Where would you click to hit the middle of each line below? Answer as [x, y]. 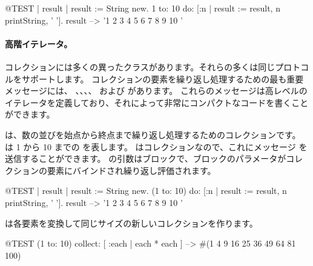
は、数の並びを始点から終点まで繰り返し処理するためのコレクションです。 [153, 134]
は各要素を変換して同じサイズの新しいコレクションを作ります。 [131, 223]
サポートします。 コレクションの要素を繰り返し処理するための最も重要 [163, 78]
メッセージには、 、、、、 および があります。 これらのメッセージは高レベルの [156, 91]
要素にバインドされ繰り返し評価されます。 [131, 170]
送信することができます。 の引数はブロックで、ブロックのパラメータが [146, 158]
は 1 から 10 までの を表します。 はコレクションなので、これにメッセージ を [156, 146]
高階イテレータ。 [39, 43]
